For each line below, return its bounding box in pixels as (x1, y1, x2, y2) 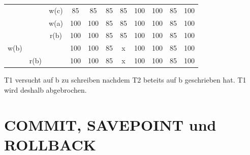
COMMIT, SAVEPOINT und (4, 114, 216, 135)
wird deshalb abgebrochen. (4, 84, 87, 95)
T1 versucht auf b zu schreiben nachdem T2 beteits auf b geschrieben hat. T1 (4, 74, 246, 85)
